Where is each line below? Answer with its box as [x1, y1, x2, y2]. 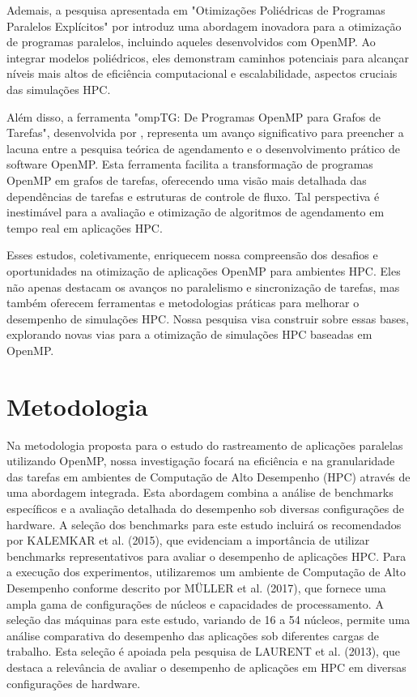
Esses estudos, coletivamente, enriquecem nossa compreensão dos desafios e [6, 246, 378, 263]
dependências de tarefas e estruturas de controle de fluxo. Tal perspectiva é [6, 187, 380, 204]
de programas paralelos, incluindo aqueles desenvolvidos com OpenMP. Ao [6, 33, 376, 50]
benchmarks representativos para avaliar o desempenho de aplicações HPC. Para [6, 547, 406, 564]
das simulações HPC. [6, 80, 111, 97]
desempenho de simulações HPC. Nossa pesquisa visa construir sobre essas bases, [6, 310, 409, 327]
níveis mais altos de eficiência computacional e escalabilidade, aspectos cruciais [6, 65, 398, 82]
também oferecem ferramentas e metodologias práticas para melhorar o [6, 294, 360, 311]
